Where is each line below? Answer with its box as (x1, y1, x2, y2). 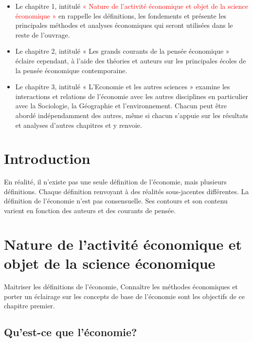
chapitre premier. (4, 301, 55, 311)
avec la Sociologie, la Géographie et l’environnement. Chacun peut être (15, 101, 227, 111)
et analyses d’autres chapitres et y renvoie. (15, 120, 142, 130)
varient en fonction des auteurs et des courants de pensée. (4, 205, 176, 216)
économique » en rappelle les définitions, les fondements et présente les (15, 10, 227, 20)
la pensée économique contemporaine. (15, 65, 127, 75)
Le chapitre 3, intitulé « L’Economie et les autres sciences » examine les (15, 81, 230, 92)
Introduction (4, 148, 90, 168)
